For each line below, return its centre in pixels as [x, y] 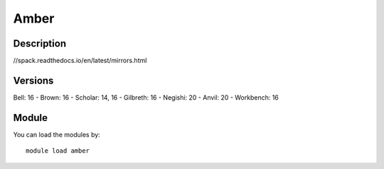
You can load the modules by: [57, 134]
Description [40, 43]
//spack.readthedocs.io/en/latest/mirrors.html [80, 61]
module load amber [58, 151]
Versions [33, 80]
